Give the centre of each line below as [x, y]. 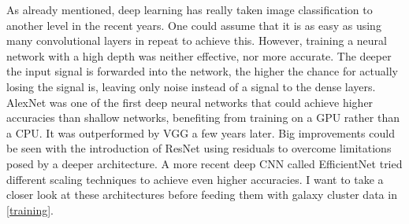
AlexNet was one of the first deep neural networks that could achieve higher [190, 102]
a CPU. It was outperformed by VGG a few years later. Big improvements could [201, 132]
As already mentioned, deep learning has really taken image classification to [190, 9]
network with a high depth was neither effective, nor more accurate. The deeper [199, 55]
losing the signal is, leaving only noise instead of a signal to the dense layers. [191, 86]
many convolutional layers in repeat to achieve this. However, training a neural [197, 40]
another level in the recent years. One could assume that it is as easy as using [194, 25]
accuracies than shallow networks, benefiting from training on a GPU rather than [203, 118]
